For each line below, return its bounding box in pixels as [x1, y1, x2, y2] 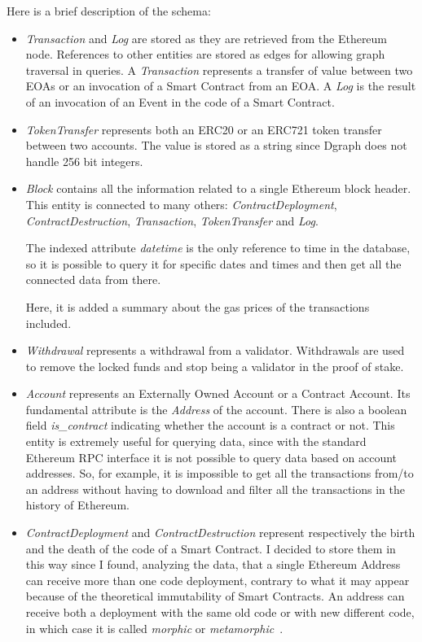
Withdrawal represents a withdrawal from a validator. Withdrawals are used [25, 342, 405, 359]
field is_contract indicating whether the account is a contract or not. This [25, 417, 395, 434]
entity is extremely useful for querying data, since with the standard [25, 433, 367, 450]
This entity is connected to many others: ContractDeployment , [25, 195, 337, 212]
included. [25, 314, 72, 331]
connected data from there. [25, 271, 161, 288]
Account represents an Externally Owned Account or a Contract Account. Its [25, 385, 411, 402]
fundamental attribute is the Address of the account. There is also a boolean [25, 400, 407, 417]
